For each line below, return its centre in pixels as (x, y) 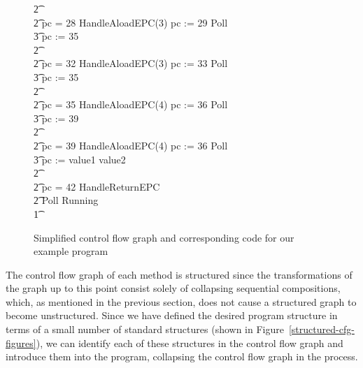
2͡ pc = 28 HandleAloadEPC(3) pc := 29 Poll (131, 22)
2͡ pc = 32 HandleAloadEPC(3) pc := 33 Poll (131, 63)
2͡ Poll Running (66, 200)
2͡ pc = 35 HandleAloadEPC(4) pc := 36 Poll (131, 104)
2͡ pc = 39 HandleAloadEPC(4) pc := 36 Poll (131, 145)
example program (71, 251)
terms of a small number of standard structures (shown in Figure (145, 329)
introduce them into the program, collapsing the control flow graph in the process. (182, 356)
